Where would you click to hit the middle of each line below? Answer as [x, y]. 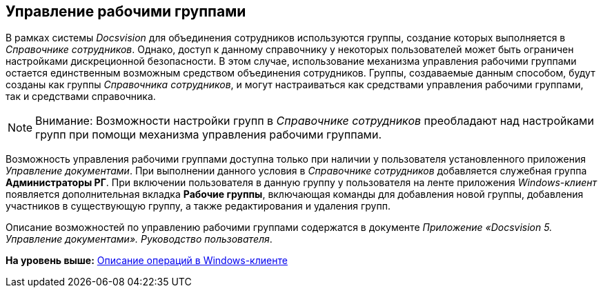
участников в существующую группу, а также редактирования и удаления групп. [198, 206]
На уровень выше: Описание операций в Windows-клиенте [147, 261]
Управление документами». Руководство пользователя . [139, 239]
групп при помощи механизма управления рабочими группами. [208, 135]
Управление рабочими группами [126, 11]
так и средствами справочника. [81, 97]
